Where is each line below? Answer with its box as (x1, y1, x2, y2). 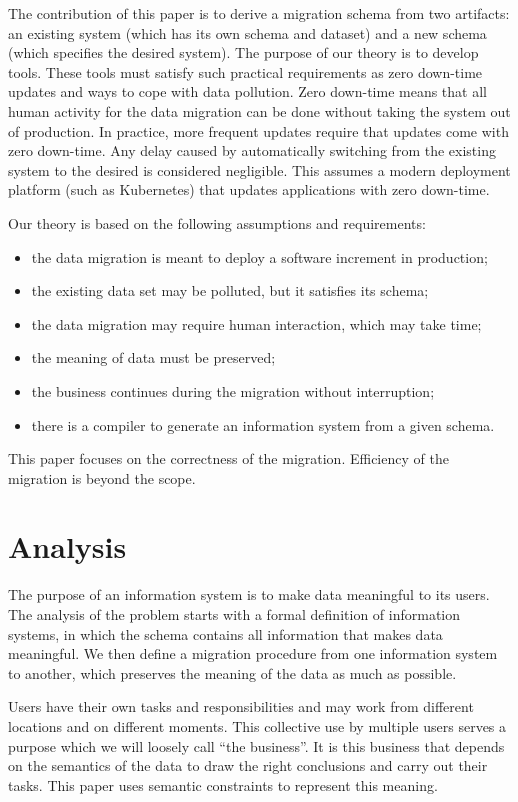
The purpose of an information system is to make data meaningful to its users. (8, 584, 490, 605)
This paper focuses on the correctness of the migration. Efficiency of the (8, 448, 449, 469)
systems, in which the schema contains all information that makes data (8, 623, 443, 644)
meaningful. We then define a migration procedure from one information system (8, 643, 498, 664)
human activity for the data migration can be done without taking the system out (8, 100, 511, 121)
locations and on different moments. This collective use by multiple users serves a (8, 715, 507, 736)
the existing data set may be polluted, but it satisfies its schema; (31, 280, 429, 301)
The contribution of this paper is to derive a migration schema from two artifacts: (8, 3, 510, 23)
